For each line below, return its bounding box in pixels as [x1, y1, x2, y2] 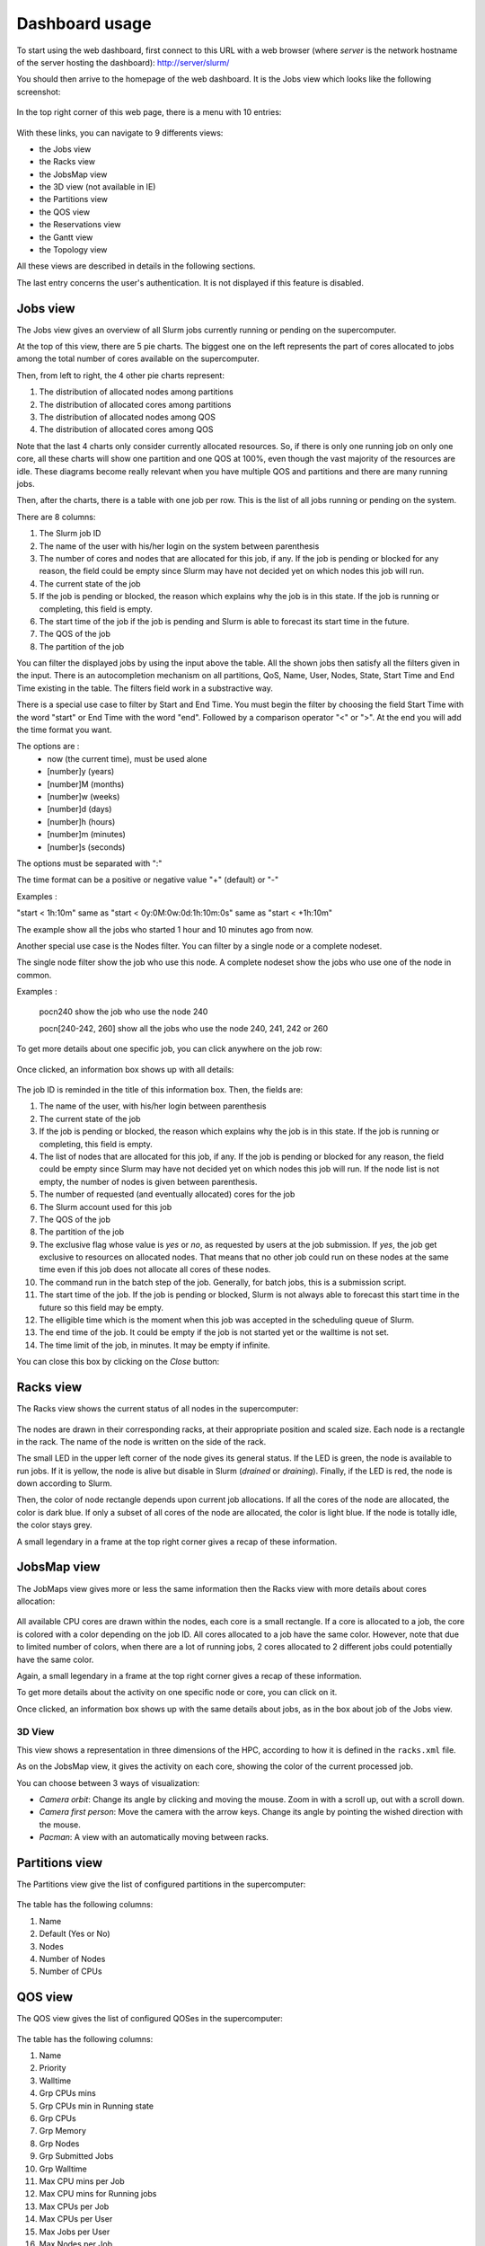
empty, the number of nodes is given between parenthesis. [39, 1176, 258, 1187]
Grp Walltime [39, 2163, 87, 2174]
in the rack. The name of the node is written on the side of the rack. [16, 1436, 267, 1446]
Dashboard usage [16, 13, 152, 33]
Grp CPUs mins [39, 2088, 96, 2099]
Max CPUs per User [39, 2214, 113, 2224]
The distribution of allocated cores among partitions [39, 399, 232, 410]
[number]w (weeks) [47, 791, 120, 801]
